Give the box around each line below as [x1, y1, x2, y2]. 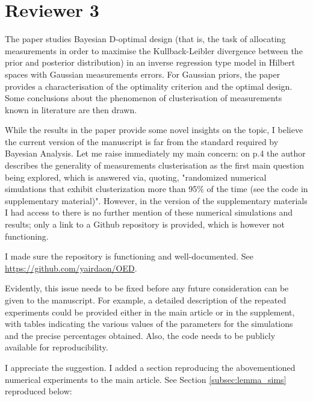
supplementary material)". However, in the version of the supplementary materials [5, 194, 308, 207]
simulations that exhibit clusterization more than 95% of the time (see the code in [5, 182, 308, 195]
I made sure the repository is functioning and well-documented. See [5, 250, 253, 263]
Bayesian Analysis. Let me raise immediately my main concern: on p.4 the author [5, 147, 306, 160]
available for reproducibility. [5, 341, 108, 353]
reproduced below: [5, 385, 72, 397]
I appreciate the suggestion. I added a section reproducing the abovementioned [5, 361, 296, 373]
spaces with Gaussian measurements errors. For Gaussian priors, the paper [5, 67, 280, 80]
